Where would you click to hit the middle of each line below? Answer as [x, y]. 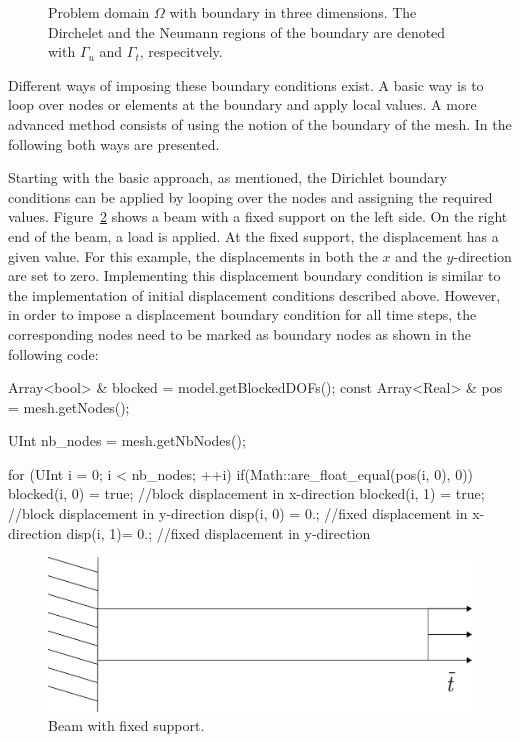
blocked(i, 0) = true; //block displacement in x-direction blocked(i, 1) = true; [246, 493]
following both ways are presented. [114, 143]
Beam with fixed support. [126, 725]
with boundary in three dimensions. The [293, 12]
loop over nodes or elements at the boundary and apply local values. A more [242, 104]
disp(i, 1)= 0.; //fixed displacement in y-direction [218, 532]
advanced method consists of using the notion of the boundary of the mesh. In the [260, 123]
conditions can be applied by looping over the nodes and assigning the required [250, 196]
